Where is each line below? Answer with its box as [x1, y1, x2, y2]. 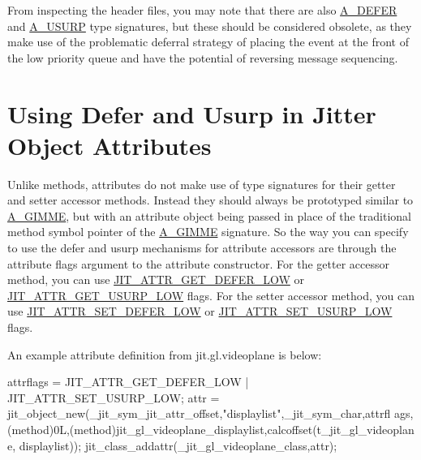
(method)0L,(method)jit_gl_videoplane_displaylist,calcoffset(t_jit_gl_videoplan [7, 421, 415, 437]
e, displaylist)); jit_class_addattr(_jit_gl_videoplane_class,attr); [7, 436, 337, 454]
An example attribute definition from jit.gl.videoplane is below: [7, 346, 322, 363]
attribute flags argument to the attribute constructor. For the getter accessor [7, 255, 389, 272]
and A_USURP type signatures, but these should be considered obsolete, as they [7, 17, 412, 34]
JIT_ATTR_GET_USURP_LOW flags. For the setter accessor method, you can [7, 286, 415, 303]
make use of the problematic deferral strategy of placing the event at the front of [7, 33, 409, 50]
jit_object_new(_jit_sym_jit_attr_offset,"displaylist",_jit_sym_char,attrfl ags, [7, 405, 414, 422]
